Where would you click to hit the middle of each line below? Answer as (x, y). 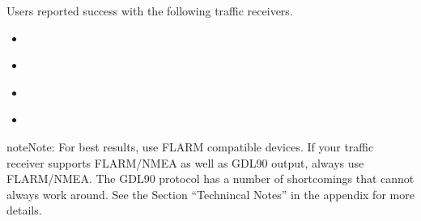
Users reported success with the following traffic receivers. (150, 11)
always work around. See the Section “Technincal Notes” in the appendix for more (210, 194)
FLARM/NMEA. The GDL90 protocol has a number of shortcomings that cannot (210, 178)
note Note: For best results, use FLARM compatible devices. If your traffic (190, 146)
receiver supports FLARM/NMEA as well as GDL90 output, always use (185, 162)
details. (24, 210)
